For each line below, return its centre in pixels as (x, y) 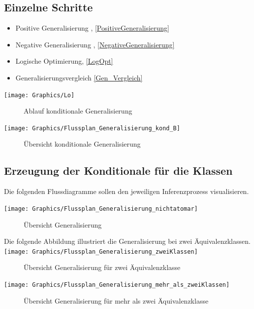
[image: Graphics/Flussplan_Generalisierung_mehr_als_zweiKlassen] (117, 285)
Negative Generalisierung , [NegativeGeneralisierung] (95, 44)
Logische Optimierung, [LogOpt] (64, 61)
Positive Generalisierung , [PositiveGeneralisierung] (92, 28)
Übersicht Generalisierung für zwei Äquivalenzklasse (102, 267)
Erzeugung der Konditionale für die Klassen (118, 171)
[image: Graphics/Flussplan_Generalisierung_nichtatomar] (101, 209)
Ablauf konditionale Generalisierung (78, 111)
